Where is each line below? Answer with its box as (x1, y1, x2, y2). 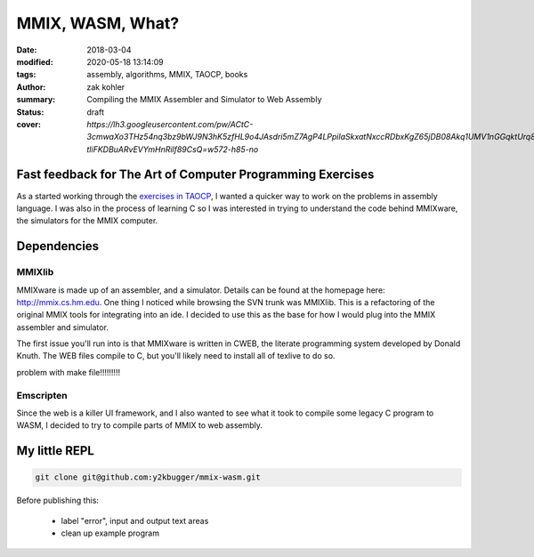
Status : (16, 107, 44, 117)
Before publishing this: (16, 495, 100, 506)
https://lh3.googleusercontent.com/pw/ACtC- (86, 118, 254, 129)
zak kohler (86, 81, 125, 93)
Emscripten (16, 389, 68, 401)
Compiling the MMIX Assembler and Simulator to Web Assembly (86, 94, 322, 105)
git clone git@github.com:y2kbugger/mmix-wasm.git (35, 472, 262, 482)
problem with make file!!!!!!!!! (16, 367, 120, 377)
